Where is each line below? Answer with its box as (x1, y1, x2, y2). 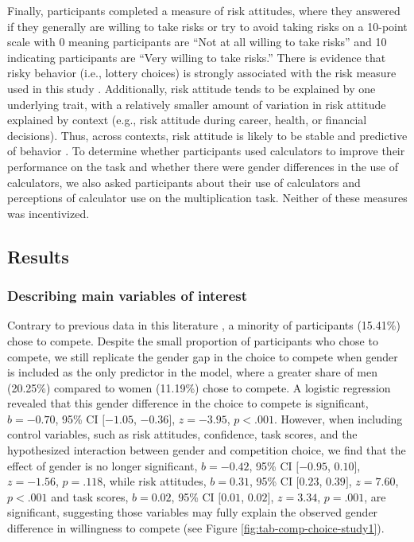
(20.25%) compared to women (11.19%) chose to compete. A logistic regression (7, 379, 391, 396)
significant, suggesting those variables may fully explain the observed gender (7, 504, 378, 521)
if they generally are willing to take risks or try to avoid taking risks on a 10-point (7, 18, 408, 34)
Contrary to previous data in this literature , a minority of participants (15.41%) (7, 317, 400, 333)
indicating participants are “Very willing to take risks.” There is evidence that (7, 49, 386, 65)
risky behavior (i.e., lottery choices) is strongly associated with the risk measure (7, 64, 397, 81)
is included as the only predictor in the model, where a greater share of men (7, 364, 377, 380)
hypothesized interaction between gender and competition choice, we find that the (7, 442, 406, 458)
